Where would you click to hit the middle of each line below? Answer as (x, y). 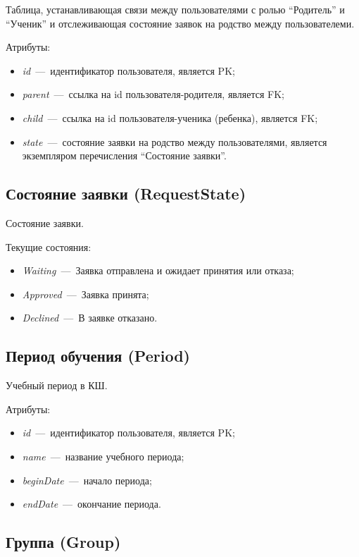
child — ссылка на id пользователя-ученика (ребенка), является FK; (170, 117)
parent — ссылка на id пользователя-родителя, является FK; (153, 94)
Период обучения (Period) (98, 356)
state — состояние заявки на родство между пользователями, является (175, 141)
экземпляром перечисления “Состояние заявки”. (124, 155)
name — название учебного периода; (103, 456)
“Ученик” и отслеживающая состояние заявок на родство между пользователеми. (180, 23)
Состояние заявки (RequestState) (126, 194)
